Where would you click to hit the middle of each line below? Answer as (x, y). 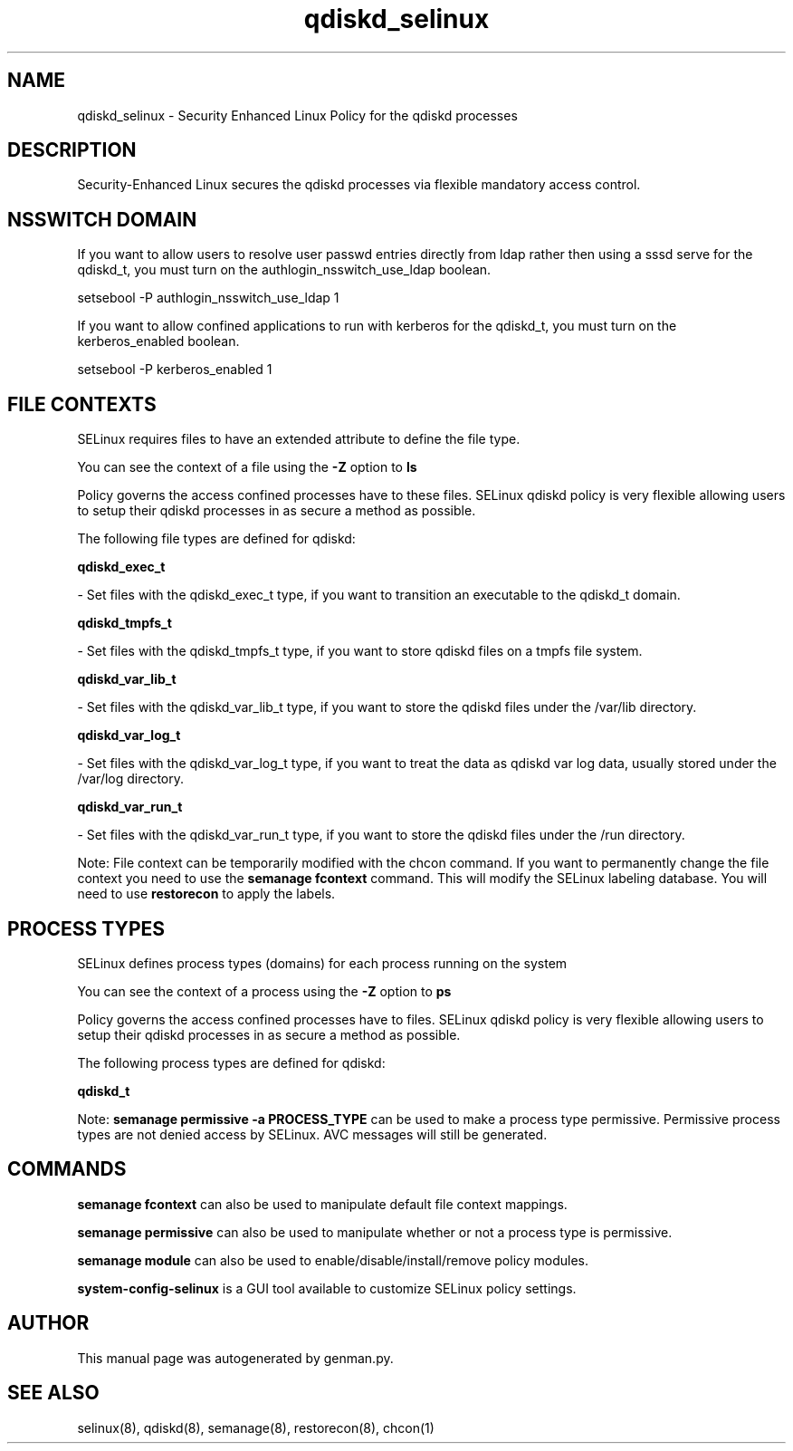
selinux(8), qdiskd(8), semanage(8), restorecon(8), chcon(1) (256, 1427)
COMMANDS (67, 1169)
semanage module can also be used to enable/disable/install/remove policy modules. (333, 1260)
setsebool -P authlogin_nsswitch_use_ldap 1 (208, 298)
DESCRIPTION (72, 150)
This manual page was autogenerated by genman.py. (235, 1358)
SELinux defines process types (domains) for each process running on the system (322, 963)
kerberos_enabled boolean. (158, 341)
